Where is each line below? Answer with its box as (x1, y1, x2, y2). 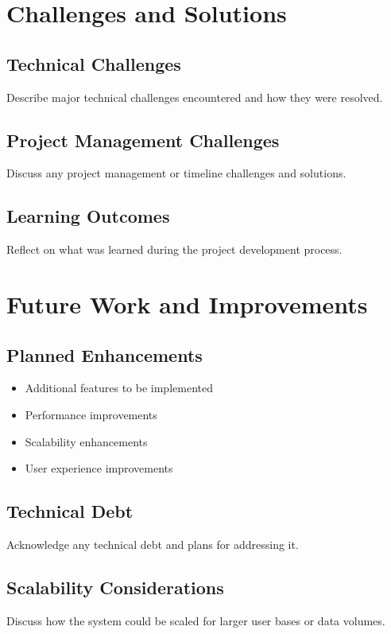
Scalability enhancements (25, 433, 148, 449)
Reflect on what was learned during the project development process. (6, 241, 343, 258)
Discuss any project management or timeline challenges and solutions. (6, 165, 346, 181)
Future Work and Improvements (6, 287, 368, 320)
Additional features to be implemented (25, 379, 213, 396)
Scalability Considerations (6, 574, 224, 599)
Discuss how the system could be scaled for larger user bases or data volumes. (6, 612, 385, 628)
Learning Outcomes (6, 204, 170, 228)
